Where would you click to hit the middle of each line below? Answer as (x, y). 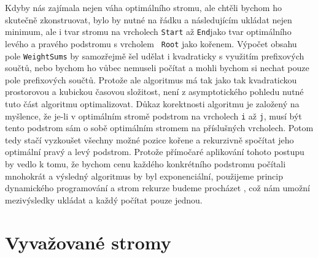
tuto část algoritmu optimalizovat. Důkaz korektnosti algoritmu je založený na (152, 103)
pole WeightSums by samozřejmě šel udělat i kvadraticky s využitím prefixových (155, 55)
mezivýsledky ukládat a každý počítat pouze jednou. (104, 199)
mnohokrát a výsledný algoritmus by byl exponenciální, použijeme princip (144, 176)
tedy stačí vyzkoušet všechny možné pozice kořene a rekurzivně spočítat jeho (149, 139)
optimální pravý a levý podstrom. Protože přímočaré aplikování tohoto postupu (155, 152)
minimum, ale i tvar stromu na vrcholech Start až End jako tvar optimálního (148, 32)
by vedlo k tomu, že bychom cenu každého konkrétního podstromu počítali (145, 163)
